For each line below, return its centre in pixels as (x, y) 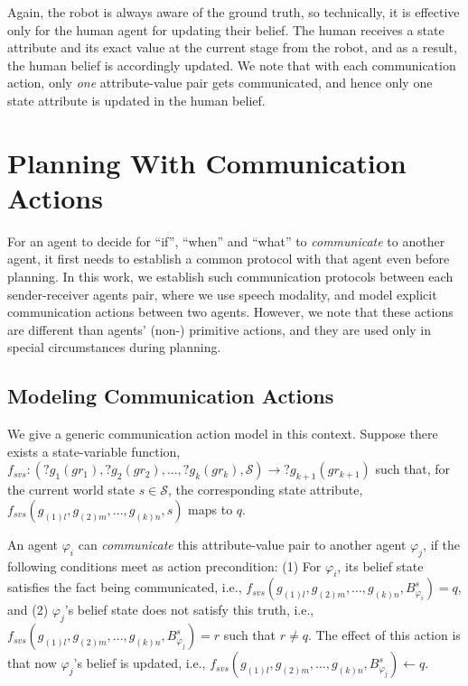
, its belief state (380, 565)
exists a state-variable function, (94, 451)
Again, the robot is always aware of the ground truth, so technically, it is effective (234, 12)
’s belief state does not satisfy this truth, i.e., (189, 610)
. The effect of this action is (384, 635)
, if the (441, 544)
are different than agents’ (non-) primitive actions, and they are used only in (220, 329)
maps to (211, 509)
